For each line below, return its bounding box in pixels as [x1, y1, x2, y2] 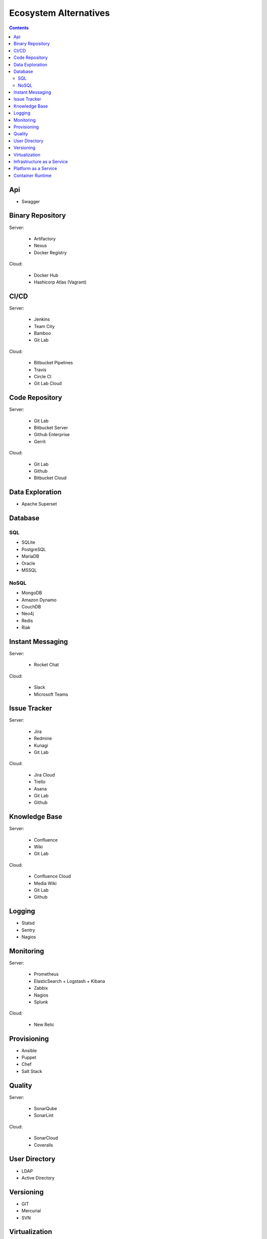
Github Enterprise [34, 432, 70, 438]
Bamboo [34, 330, 51, 336]
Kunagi [34, 742, 48, 748]
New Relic [34, 1021, 54, 1027]
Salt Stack [21, 1068, 43, 1074]
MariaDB [21, 553, 40, 560]
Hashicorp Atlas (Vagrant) [34, 279, 87, 285]
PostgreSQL [21, 546, 46, 552]
